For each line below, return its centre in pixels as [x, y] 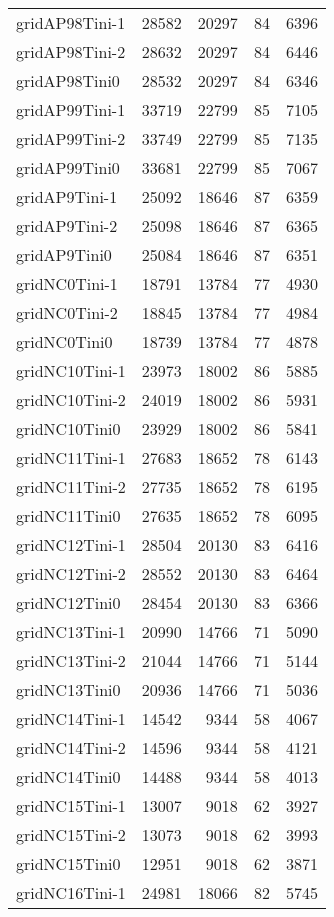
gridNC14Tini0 [68, 776]
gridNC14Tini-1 [71, 718]
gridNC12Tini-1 [71, 544]
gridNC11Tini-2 [71, 486]
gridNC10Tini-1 [71, 370]
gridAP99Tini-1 [71, 109]
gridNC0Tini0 [64, 341]
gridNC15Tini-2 [71, 834]
